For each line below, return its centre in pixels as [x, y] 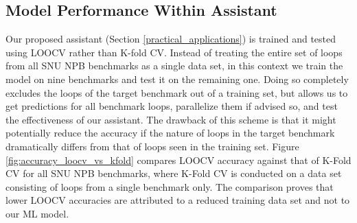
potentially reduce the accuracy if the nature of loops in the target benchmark [170, 133]
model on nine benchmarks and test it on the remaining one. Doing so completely [177, 79]
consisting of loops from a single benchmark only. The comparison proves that [170, 186]
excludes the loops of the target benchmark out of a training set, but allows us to [177, 92]
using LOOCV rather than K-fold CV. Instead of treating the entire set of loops [174, 52]
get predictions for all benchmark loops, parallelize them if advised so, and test [172, 106]
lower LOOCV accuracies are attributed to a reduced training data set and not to [178, 200]
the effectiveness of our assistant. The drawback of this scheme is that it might [171, 119]
